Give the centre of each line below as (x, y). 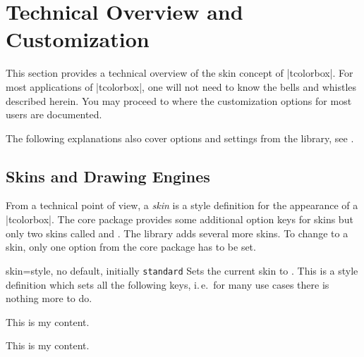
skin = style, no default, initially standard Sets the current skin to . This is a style (182, 270)
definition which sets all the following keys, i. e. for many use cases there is (168, 284)
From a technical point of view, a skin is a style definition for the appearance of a (182, 205)
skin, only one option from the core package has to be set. (131, 247)
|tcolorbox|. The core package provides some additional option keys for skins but (180, 219)
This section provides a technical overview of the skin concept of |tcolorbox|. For (180, 73)
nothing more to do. (49, 298)
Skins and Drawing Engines (108, 176)
